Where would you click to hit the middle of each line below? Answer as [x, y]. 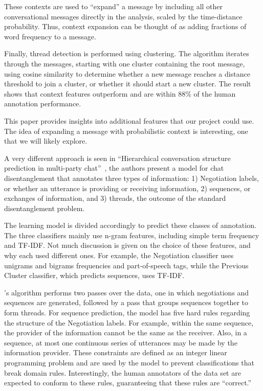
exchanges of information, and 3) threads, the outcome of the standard [115, 198]
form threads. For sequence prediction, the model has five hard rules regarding [127, 313]
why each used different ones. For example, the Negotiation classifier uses [119, 255]
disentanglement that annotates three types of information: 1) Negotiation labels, [131, 178]
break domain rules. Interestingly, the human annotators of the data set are [123, 372]
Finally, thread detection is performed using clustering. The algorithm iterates [127, 53]
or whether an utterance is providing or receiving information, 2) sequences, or [127, 188]
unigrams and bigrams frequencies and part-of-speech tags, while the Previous [126, 265]
